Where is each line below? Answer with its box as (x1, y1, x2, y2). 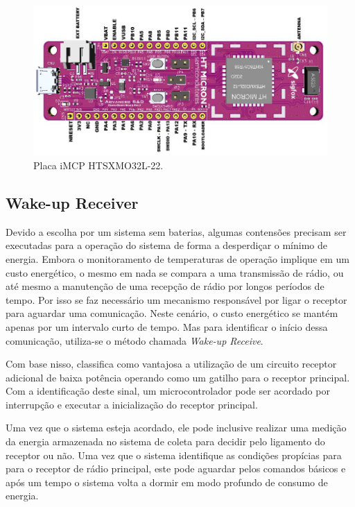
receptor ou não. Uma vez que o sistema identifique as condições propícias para (6, 447, 342, 462)
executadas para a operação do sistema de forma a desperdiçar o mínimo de (6, 238, 328, 252)
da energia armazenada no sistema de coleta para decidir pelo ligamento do (6, 434, 325, 449)
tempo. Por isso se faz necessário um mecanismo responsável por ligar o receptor (6, 292, 347, 307)
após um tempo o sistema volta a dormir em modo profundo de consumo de (6, 474, 328, 489)
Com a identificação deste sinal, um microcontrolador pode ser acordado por (6, 384, 330, 398)
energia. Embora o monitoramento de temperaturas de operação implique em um (6, 251, 349, 266)
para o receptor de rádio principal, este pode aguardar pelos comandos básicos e (6, 461, 346, 476)
